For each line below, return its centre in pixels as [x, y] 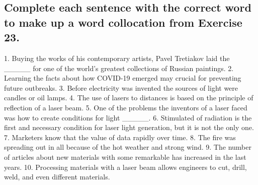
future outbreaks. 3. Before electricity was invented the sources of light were [121, 87]
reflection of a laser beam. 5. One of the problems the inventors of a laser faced [126, 107]
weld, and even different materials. [57, 177]
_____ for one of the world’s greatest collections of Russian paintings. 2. [119, 68]
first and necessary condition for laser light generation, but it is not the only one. [129, 127]
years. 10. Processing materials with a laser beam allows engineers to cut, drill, [125, 167]
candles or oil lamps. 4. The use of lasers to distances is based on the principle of [129, 98]
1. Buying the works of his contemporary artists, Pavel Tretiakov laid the [117, 58]
